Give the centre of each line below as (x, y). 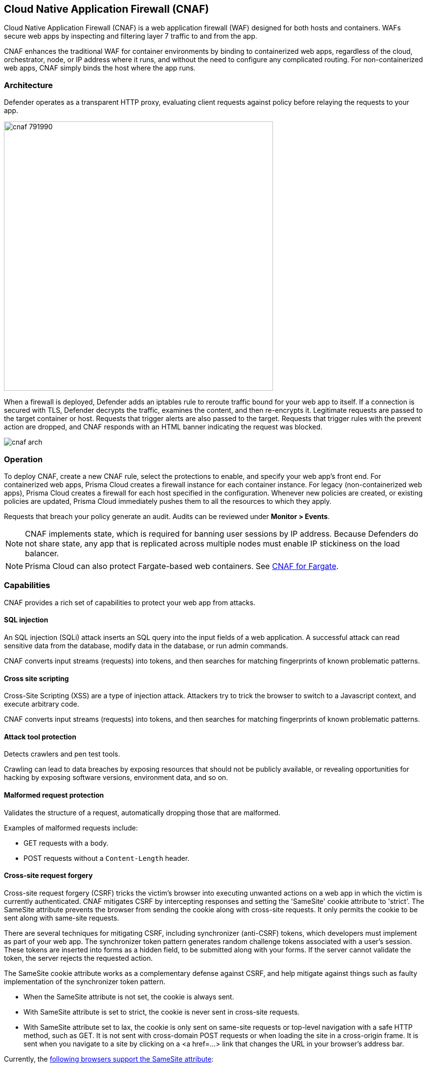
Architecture (29, 85)
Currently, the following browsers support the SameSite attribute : (109, 1059)
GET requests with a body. (66, 843)
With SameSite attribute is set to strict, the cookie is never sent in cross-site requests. (162, 1012)
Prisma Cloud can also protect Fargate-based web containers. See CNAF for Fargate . (182, 566)
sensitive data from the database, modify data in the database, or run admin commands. (146, 645)
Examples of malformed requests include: (71, 828)
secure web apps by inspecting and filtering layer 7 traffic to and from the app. (131, 36)
